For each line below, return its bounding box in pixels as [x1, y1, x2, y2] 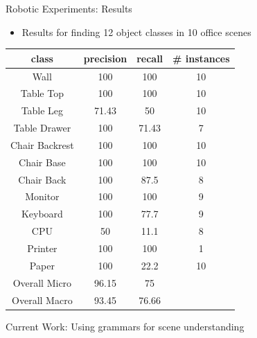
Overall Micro [12, 275, 72, 290]
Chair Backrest [10, 137, 74, 152]
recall [136, 51, 163, 65]
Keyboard [21, 206, 63, 221]
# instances [172, 51, 230, 65]
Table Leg [21, 103, 64, 118]
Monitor [25, 189, 60, 204]
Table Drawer [13, 121, 71, 135]
